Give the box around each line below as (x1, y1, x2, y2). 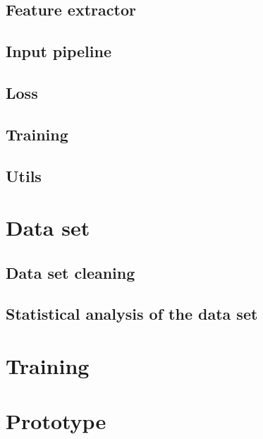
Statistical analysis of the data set (6, 303, 258, 325)
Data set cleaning (6, 261, 135, 283)
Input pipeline (6, 40, 112, 62)
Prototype (6, 407, 106, 435)
